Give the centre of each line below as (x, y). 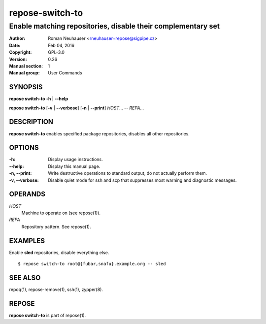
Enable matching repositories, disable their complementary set (115, 26)
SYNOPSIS (26, 87)
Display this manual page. (74, 166)
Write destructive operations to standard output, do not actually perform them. (128, 173)
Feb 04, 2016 (61, 45)
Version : (18, 59)
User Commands (65, 73)
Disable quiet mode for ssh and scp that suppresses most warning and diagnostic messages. (142, 180)
